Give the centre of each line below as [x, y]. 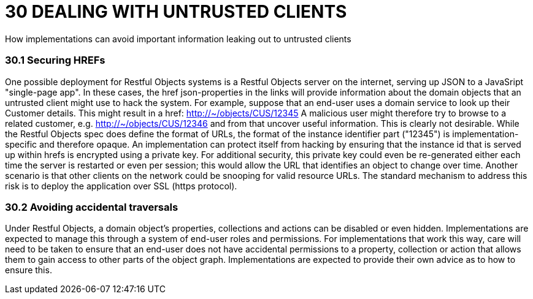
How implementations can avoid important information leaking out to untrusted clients [178, 39]
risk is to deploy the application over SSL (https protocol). [121, 186]
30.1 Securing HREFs [55, 60]
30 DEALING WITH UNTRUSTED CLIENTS [176, 12]
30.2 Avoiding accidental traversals [92, 207]
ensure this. [29, 270]
